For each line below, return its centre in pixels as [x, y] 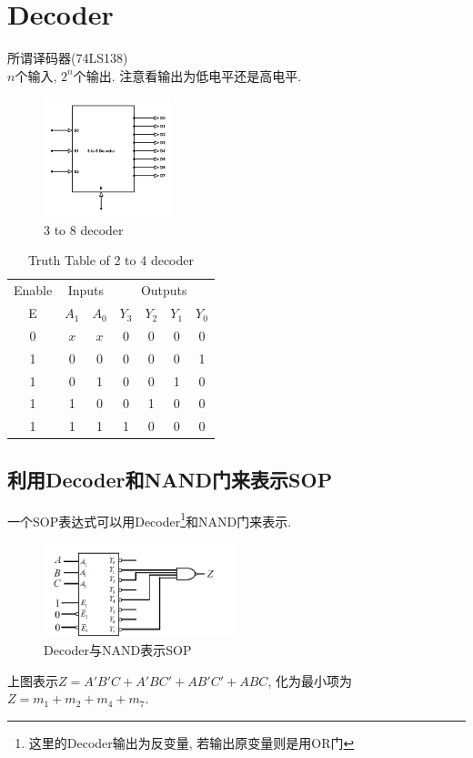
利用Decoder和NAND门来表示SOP [170, 479]
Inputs [86, 290]
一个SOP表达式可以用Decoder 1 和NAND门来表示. [150, 519]
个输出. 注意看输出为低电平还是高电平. [187, 75]
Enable [33, 290]
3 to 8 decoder [84, 229]
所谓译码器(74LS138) [68, 58]
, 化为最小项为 [310, 680]
